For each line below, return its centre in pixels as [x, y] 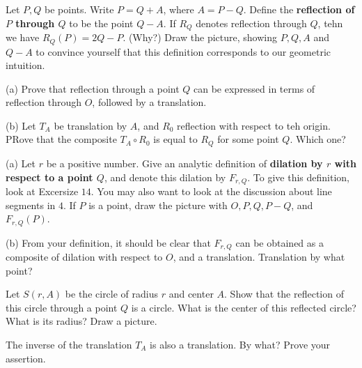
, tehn [330, 23]
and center [191, 294]
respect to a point [49, 177]
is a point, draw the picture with [158, 205]
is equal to [175, 139]
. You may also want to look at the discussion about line [211, 191]
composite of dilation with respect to [84, 257]
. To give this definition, [298, 177]
